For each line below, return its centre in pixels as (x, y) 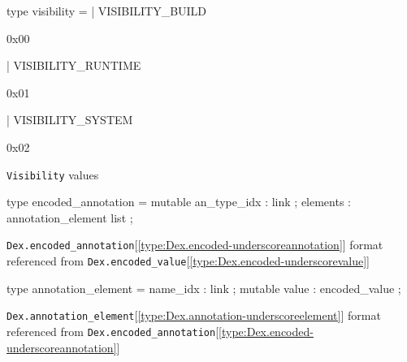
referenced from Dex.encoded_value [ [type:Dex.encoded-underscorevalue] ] (188, 261)
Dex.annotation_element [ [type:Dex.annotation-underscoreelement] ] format (194, 315)
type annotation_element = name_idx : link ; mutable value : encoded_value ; (204, 288)
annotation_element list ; (70, 217)
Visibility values (53, 174)
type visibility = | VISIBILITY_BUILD (107, 11)
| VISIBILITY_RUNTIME (74, 65)
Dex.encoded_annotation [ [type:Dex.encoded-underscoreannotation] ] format (195, 245)
